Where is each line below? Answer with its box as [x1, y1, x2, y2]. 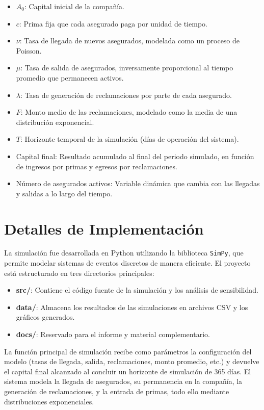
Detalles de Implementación [4, 218, 204, 239]
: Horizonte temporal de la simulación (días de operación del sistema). [20, 134, 239, 144]
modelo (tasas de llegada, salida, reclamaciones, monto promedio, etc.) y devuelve [4, 356, 259, 367]
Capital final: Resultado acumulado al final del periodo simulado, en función [16, 150, 254, 161]
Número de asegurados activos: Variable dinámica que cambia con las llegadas [16, 178, 260, 189]
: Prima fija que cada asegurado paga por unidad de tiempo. [19, 18, 207, 29]
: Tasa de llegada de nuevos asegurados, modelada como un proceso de [19, 35, 240, 46]
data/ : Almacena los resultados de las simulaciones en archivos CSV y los [16, 301, 248, 312]
